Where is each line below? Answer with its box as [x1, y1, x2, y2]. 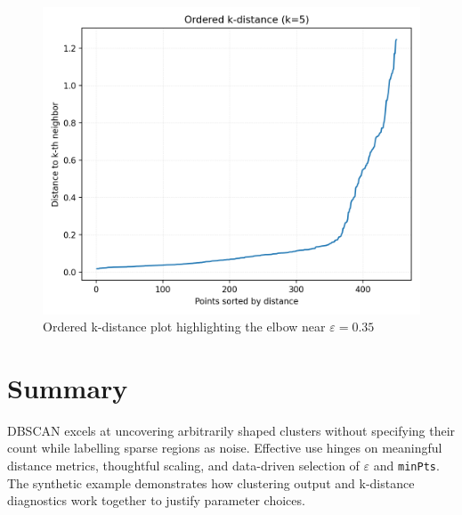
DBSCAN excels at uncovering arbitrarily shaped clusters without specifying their [7, 421, 456, 439]
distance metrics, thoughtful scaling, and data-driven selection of [7, 456, 360, 474]
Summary [7, 369, 128, 405]
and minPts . [373, 456, 440, 474]
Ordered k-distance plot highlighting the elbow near [43, 317, 326, 336]
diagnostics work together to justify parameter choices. [7, 491, 305, 510]
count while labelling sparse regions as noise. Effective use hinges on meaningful [7, 438, 442, 457]
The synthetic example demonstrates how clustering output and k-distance [7, 473, 415, 492]
